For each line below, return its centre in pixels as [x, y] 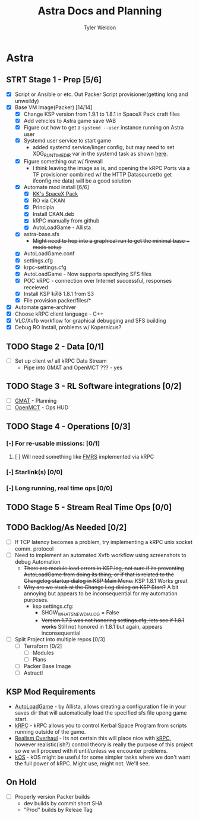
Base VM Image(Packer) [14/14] [53, 107]
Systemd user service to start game [67, 141]
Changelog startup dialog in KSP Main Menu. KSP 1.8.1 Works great [106, 580]
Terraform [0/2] [43, 646]
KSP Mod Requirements [51, 692]
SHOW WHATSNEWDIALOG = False [80, 613]
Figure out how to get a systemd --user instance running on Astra [104, 127]
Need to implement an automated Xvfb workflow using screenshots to [100, 555]
